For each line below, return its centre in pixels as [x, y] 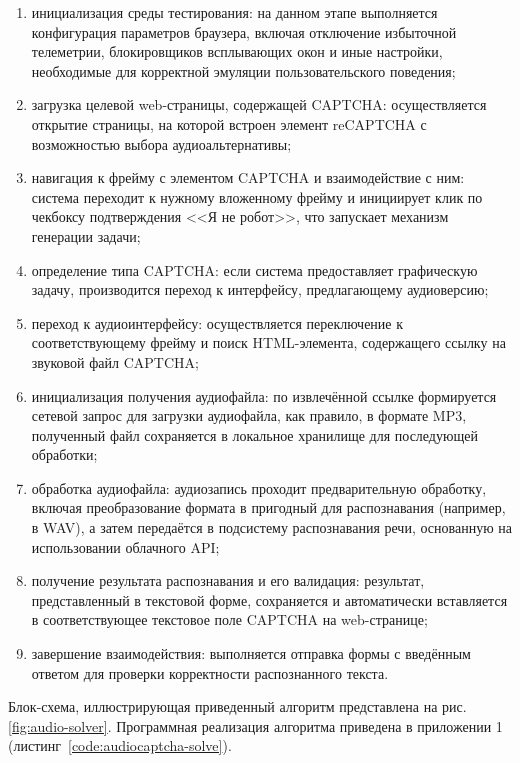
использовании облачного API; [125, 546]
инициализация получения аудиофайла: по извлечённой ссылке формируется [264, 395]
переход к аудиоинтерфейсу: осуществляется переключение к [217, 322]
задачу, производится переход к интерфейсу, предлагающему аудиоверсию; [260, 289]
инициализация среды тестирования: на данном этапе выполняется [234, 12]
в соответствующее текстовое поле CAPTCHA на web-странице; [229, 619]
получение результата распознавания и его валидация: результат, [228, 580]
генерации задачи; [86, 235]
